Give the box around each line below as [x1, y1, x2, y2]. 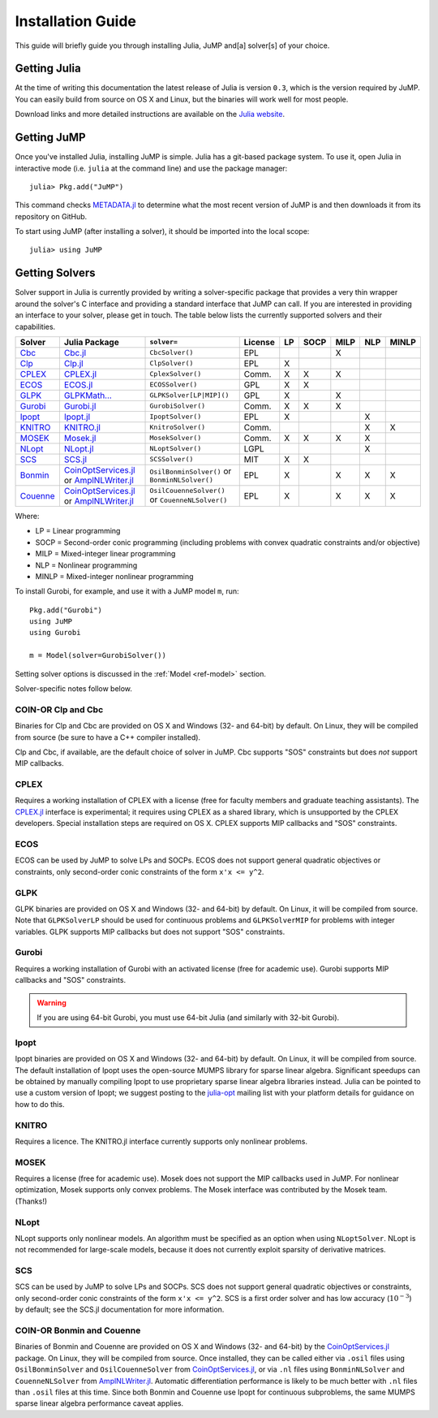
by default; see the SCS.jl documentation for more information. [15, 1304, 225, 1315]
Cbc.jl [63, 347, 87, 358]
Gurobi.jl [63, 400, 97, 412]
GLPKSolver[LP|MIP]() [149, 391, 230, 400]
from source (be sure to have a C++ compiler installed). [15, 732, 201, 742]
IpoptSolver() [149, 413, 202, 422]
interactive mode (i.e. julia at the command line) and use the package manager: [15, 163, 288, 173]
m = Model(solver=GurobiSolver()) [29, 651, 166, 660]
